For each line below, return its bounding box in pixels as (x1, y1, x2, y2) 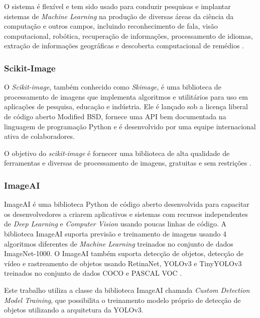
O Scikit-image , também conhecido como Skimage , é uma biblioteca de (4, 82, 221, 92)
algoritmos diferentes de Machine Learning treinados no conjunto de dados (4, 238, 233, 249)
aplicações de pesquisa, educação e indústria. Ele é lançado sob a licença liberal (4, 101, 248, 112)
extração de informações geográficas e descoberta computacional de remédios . (4, 40, 244, 51)
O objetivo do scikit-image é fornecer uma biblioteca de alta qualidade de (4, 147, 230, 158)
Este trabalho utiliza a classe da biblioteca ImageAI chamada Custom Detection (4, 284, 250, 295)
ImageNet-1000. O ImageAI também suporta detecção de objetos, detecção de (4, 248, 243, 259)
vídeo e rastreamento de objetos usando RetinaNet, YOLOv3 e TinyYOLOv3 (4, 258, 242, 268)
